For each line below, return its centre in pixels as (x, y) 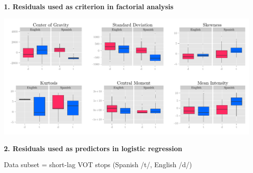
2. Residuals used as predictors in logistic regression (93, 148)
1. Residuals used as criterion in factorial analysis (89, 6)
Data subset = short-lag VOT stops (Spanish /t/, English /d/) (98, 164)
